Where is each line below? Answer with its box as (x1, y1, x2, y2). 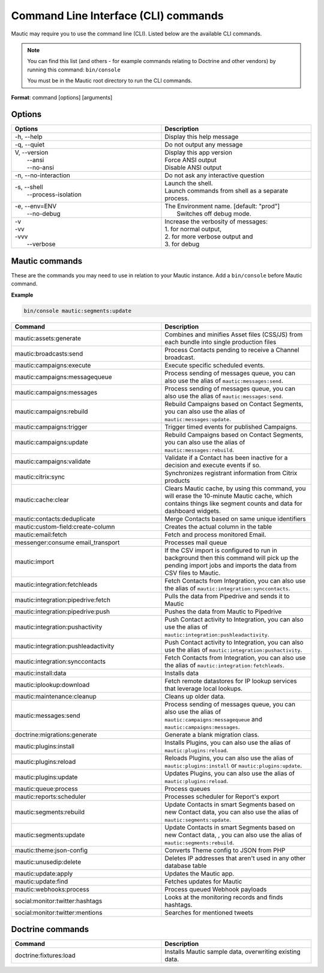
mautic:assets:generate (14, 334, 81, 342)
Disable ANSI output (164, 163, 222, 172)
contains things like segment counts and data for (164, 499, 302, 508)
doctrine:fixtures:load (14, 951, 76, 960)
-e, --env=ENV (14, 202, 57, 210)
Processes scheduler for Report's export (164, 792, 279, 801)
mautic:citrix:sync (14, 472, 65, 480)
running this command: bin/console (27, 66, 121, 73)
